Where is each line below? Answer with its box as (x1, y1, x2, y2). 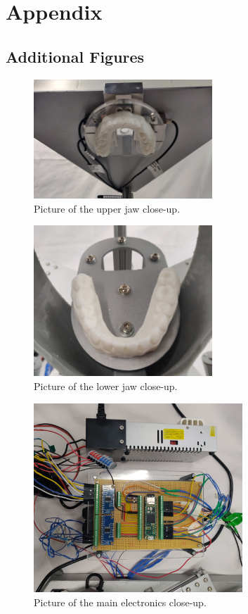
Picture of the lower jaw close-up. (34, 378, 178, 393)
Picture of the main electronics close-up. (34, 595, 207, 610)
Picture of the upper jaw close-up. (34, 201, 181, 215)
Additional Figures (6, 45, 145, 67)
